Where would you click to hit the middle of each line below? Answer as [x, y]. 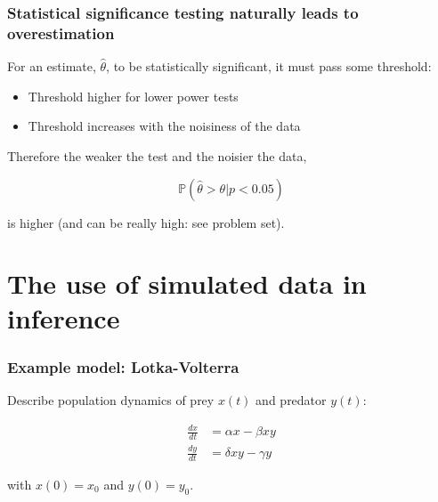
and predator [291, 399]
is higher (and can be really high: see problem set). [146, 222]
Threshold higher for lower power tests [133, 96]
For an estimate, [52, 66]
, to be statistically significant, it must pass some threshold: [269, 66]
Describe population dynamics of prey [111, 399]
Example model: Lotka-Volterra [123, 366]
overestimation [61, 32]
